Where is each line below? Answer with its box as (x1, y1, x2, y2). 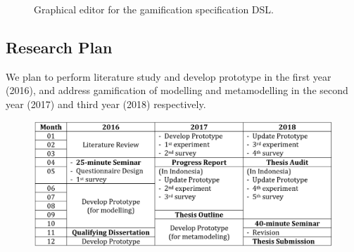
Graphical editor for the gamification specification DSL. (34, 2, 274, 16)
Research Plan (6, 36, 113, 58)
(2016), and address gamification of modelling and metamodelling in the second (6, 83, 348, 98)
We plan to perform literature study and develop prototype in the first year (6, 69, 331, 84)
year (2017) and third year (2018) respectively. (6, 96, 206, 111)
